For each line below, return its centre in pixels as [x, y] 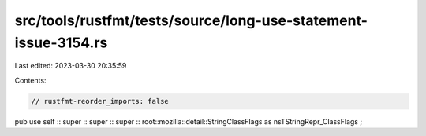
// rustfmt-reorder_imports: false [100, 101]
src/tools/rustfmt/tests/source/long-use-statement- [191, 20]
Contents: [30, 80]
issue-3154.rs [61, 42]
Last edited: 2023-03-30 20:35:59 [71, 66]
